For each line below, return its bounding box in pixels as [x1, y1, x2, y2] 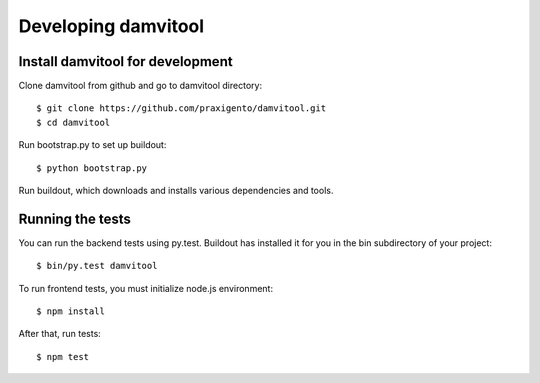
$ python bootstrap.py [36, 162, 148, 174]
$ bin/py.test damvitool [36, 260, 158, 272]
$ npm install [36, 306, 105, 317]
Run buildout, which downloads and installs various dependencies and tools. [18, 185, 334, 197]
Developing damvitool [18, 15, 205, 37]
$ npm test [36, 351, 90, 362]
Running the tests [18, 210, 132, 227]
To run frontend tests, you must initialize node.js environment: [18, 282, 274, 294]
